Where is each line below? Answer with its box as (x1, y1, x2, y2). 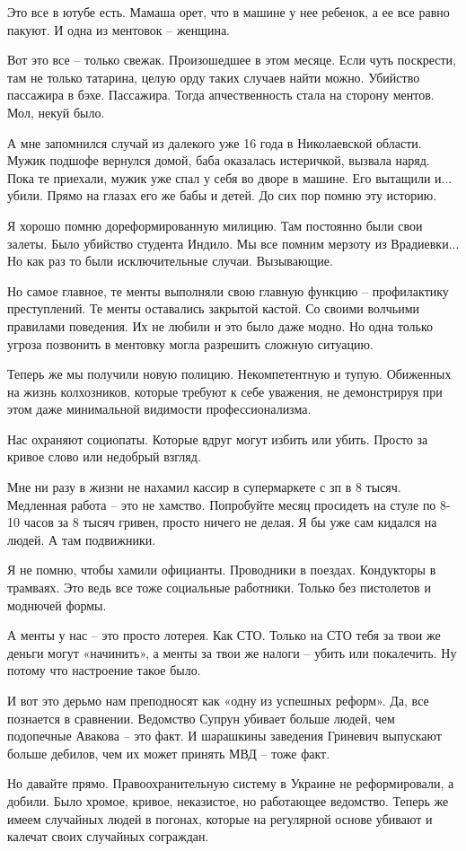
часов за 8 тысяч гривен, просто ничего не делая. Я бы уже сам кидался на (23, 513, 437, 531)
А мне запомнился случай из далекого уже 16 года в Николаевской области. (7, 133, 422, 152)
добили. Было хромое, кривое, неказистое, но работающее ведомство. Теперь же (7, 791, 449, 810)
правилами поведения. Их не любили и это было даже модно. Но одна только (7, 316, 434, 335)
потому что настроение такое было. (7, 661, 201, 680)
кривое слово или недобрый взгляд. (7, 447, 201, 466)
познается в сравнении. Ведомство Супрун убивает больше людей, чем (7, 708, 395, 727)
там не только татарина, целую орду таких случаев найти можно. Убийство (7, 67, 420, 86)
